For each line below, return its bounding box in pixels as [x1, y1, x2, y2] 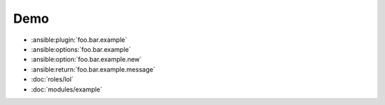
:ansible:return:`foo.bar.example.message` [31, 65, 156, 74]
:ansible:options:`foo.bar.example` [31, 45, 131, 53]
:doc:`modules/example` [31, 85, 103, 94]
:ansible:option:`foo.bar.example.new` [31, 55, 142, 64]
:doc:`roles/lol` [31, 75, 74, 84]
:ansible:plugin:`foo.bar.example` [31, 35, 128, 44]
